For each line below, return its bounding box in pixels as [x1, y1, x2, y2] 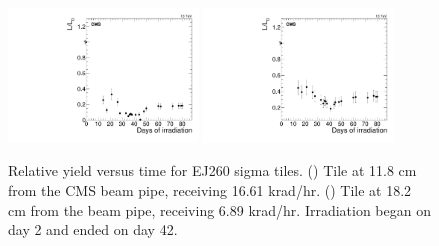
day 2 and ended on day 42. [8, 219, 178, 240]
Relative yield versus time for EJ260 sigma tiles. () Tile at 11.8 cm [8, 160, 417, 181]
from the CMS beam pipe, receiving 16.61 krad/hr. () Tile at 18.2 [8, 180, 412, 201]
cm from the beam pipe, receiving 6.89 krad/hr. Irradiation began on [8, 199, 431, 220]
